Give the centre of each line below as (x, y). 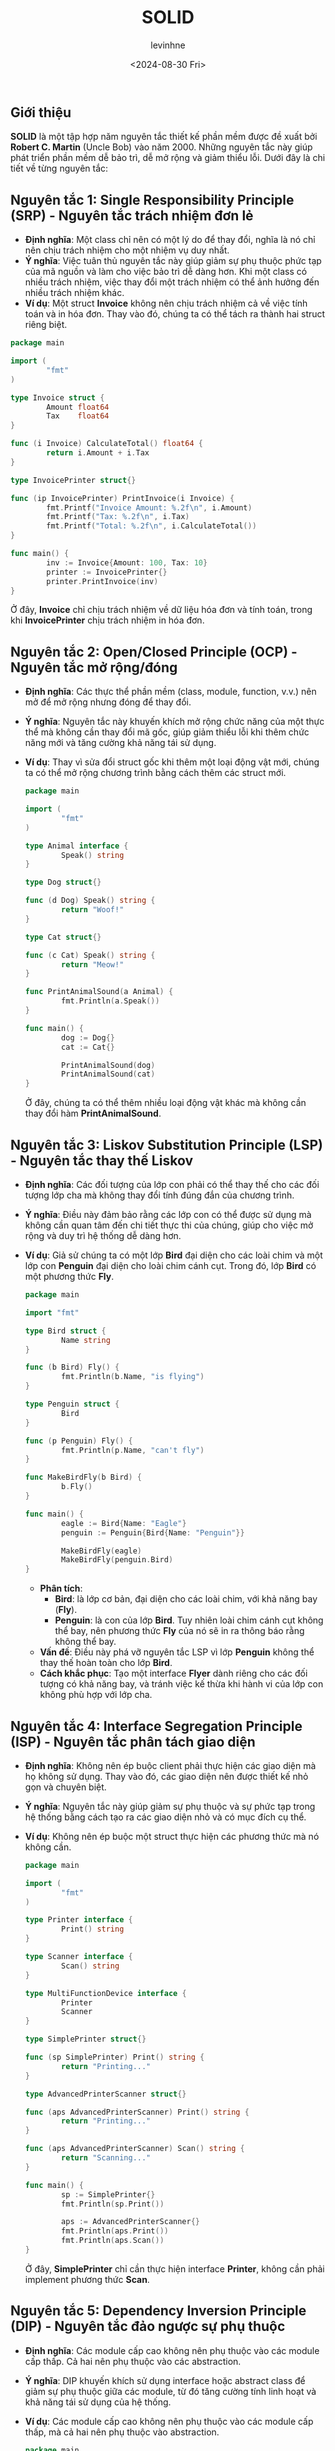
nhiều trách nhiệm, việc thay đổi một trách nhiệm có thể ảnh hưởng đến (172, 282)
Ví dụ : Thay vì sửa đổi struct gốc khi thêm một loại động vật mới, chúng (172, 762)
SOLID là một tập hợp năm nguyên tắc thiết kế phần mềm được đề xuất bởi (164, 137)
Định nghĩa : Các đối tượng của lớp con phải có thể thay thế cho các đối (172, 1185)
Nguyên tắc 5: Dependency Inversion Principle (158, 2311)
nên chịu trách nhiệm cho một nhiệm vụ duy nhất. (127, 250)
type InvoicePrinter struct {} (73, 480)
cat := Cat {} (88, 1047)
